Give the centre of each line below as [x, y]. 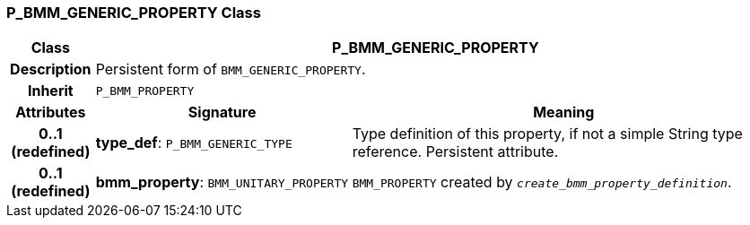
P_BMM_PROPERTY [145, 91]
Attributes [51, 112]
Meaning [564, 112]
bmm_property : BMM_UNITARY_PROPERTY [222, 182]
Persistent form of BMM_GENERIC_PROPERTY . [231, 69]
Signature [222, 112]
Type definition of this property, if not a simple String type [547, 134]
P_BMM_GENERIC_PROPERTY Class [134, 13]
